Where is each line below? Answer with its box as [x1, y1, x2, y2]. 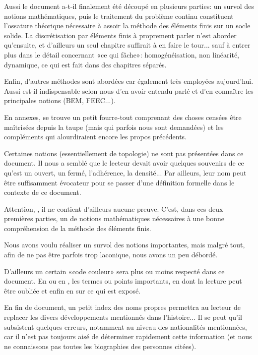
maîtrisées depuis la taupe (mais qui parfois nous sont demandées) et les [4, 121, 224, 132]
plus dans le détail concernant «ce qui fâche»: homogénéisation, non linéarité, [4, 49, 239, 59]
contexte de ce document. [4, 187, 81, 197]
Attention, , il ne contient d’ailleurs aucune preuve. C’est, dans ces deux [4, 203, 223, 214]
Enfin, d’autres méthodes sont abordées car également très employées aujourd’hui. [4, 76, 254, 86]
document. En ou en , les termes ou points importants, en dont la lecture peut [4, 276, 242, 286]
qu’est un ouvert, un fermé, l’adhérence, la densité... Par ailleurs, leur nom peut [4, 167, 247, 177]
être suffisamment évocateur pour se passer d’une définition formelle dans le [4, 177, 235, 187]
